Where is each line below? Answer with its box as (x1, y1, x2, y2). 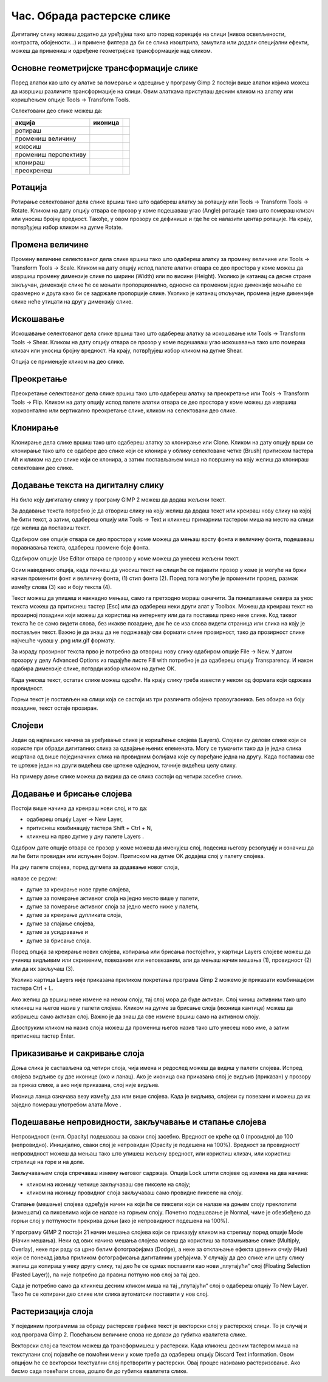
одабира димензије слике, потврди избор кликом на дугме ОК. (11, 665, 176, 672)
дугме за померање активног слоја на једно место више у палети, (26, 894, 200, 902)
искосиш (15, 142, 41, 151)
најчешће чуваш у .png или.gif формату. (11, 636, 115, 644)
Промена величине (11, 240, 89, 250)
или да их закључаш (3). (11, 965, 75, 972)
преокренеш (15, 166, 53, 174)
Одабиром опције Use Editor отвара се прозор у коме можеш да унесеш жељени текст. (11, 555, 240, 562)
